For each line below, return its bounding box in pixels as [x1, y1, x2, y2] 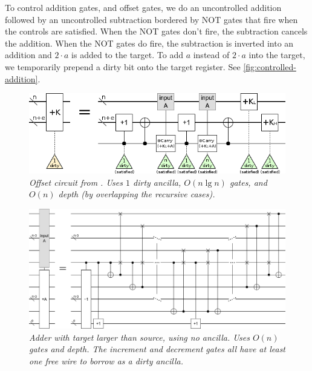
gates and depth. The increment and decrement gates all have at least [29, 343, 286, 355]
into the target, [249, 48, 305, 61]
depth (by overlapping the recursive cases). [58, 188, 215, 200]
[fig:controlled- [243, 60, 296, 73]
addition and [5, 48, 52, 61]
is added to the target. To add [71, 48, 183, 61]
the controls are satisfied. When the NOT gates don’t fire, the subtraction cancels [5, 25, 308, 38]
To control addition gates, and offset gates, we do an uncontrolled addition [5, 1, 282, 13]
